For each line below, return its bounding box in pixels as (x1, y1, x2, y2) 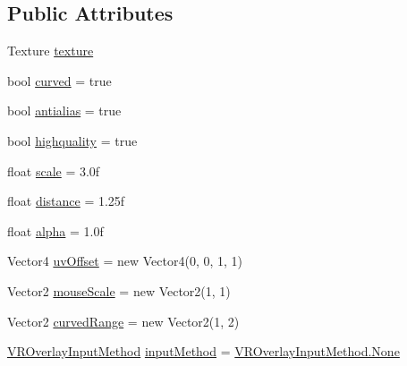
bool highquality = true (7, 131, 138, 149)
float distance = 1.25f (7, 192, 125, 210)
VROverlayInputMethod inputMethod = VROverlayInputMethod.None (7, 342, 400, 361)
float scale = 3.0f (7, 161, 100, 180)
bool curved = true (7, 71, 112, 89)
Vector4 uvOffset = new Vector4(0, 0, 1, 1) (7, 251, 243, 270)
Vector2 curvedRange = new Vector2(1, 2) (7, 311, 240, 330)
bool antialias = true (7, 101, 122, 120)
